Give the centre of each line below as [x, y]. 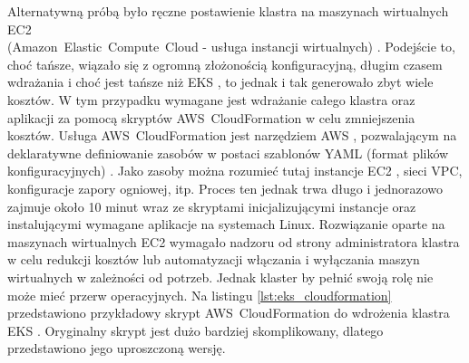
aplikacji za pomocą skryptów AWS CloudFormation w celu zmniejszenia [211, 117]
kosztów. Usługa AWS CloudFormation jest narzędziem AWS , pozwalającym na [232, 135]
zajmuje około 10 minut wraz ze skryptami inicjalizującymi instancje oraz [212, 206]
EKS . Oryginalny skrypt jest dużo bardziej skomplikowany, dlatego [195, 330]
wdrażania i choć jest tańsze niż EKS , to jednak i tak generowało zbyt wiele [220, 82]
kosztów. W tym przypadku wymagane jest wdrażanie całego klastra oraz [211, 99]
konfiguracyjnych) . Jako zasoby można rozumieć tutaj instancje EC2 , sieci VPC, [235, 171]
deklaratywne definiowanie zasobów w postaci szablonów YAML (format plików [228, 153]
